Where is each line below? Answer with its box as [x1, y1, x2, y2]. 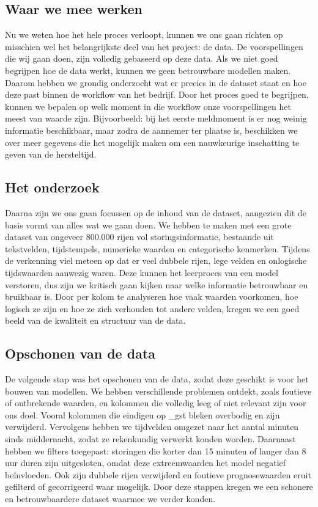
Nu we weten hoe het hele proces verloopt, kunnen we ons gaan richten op [5, 28, 283, 41]
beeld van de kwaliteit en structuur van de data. [5, 314, 186, 327]
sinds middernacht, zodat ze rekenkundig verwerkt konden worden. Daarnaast [5, 432, 296, 445]
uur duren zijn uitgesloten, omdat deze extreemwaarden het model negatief [5, 456, 286, 469]
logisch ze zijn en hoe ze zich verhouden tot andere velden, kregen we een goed [5, 302, 300, 315]
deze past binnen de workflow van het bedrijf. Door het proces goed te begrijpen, [5, 88, 309, 101]
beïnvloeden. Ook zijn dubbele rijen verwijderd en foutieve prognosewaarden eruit [5, 468, 311, 481]
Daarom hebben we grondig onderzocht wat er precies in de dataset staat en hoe [5, 76, 306, 89]
